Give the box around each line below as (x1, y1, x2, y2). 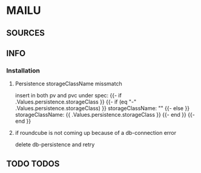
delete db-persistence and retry (15, 141, 95, 148)
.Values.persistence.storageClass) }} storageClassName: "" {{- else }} (15, 105, 189, 112)
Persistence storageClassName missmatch (15, 80, 122, 88)
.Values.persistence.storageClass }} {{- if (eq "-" (15, 98, 137, 106)
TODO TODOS (6, 158, 60, 169)
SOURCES (6, 28, 45, 38)
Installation (6, 66, 41, 74)
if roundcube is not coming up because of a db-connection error (15, 129, 177, 137)
